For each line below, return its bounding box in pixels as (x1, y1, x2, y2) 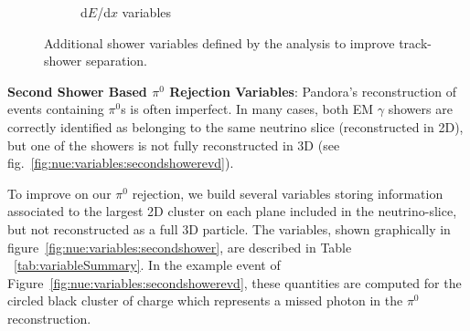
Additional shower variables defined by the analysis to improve (44, 33, 395, 52)
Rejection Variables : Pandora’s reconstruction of (169, 81, 456, 100)
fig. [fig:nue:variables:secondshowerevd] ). (7, 153, 234, 172)
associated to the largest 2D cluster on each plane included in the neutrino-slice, (7, 202, 457, 221)
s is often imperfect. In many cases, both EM (121, 99, 374, 119)
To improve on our (7, 183, 112, 202)
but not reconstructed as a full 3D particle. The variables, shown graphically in (7, 219, 451, 238)
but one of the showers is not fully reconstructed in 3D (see (7, 135, 340, 154)
